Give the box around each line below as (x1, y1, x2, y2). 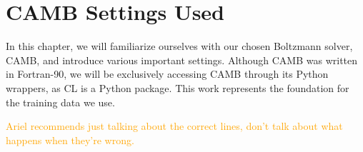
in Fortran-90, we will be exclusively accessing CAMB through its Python (6, 66, 329, 81)
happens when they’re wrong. (6, 132, 134, 147)
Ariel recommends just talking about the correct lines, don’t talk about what (6, 118, 343, 133)
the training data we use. (6, 94, 115, 109)
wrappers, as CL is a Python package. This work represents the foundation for (6, 80, 349, 95)
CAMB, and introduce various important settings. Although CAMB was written (6, 52, 358, 67)
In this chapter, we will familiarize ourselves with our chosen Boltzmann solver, (6, 39, 353, 54)
